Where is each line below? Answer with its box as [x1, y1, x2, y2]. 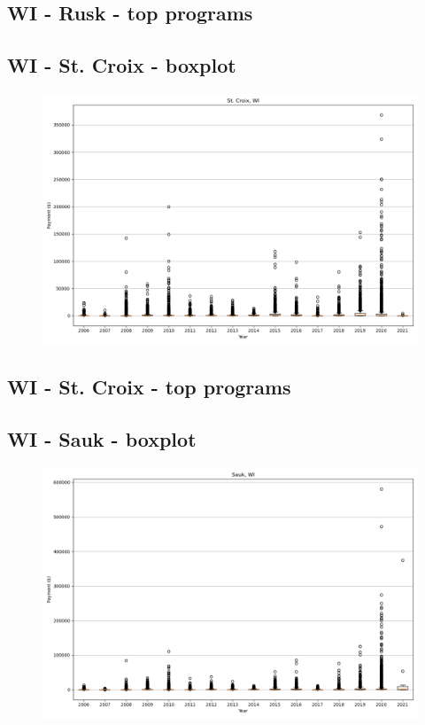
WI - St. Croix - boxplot [7, 51, 236, 79]
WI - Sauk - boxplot [7, 425, 197, 453]
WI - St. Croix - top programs [7, 373, 291, 401]
